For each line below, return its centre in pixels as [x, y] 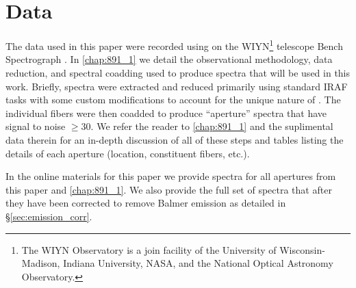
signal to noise [36, 126]
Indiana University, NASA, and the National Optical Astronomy [198, 263]
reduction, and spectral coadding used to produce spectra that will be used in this [178, 72]
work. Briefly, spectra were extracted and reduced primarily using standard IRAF [177, 86]
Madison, [41, 263]
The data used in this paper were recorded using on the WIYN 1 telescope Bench [174, 45]
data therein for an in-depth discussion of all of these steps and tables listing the [175, 139]
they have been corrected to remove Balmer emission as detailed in [146, 203]
